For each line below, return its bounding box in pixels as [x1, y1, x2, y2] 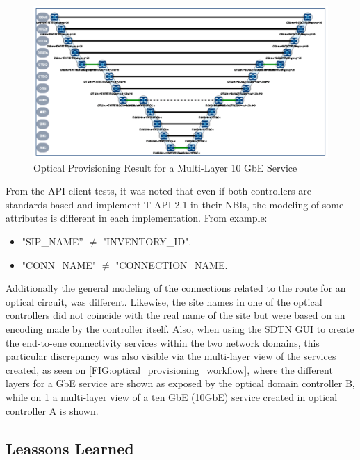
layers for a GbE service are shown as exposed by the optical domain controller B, [6, 376, 355, 391]
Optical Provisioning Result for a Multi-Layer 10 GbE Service [33, 160, 297, 174]
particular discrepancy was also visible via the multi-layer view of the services [6, 349, 336, 363]
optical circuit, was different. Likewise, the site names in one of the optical [6, 294, 322, 309]
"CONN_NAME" [22, 257, 97, 272]
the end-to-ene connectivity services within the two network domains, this [6, 335, 320, 350]
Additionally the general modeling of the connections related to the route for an [6, 281, 346, 295]
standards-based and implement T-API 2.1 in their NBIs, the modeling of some [6, 197, 344, 211]
